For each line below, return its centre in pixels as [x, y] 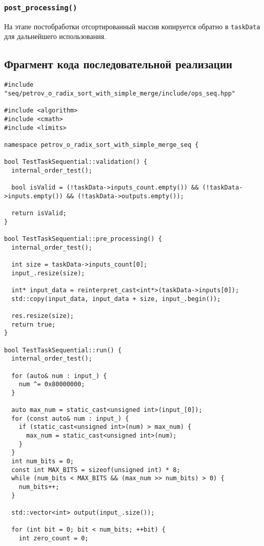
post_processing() [41, 7]
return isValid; [39, 213]
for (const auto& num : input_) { [70, 418]
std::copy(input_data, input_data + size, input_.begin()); [116, 299]
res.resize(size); [43, 316]
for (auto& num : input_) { [59, 376]
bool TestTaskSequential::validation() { [76, 162]
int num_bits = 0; [43, 462]
